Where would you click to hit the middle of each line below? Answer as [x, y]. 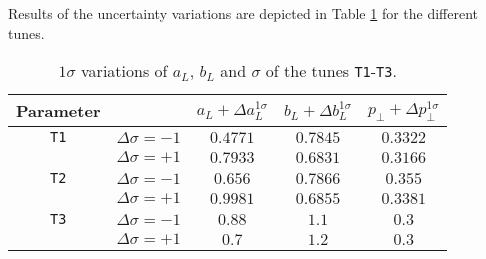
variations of [124, 71]
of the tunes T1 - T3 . [331, 71]
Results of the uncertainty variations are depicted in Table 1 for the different [243, 13]
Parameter [58, 111]
